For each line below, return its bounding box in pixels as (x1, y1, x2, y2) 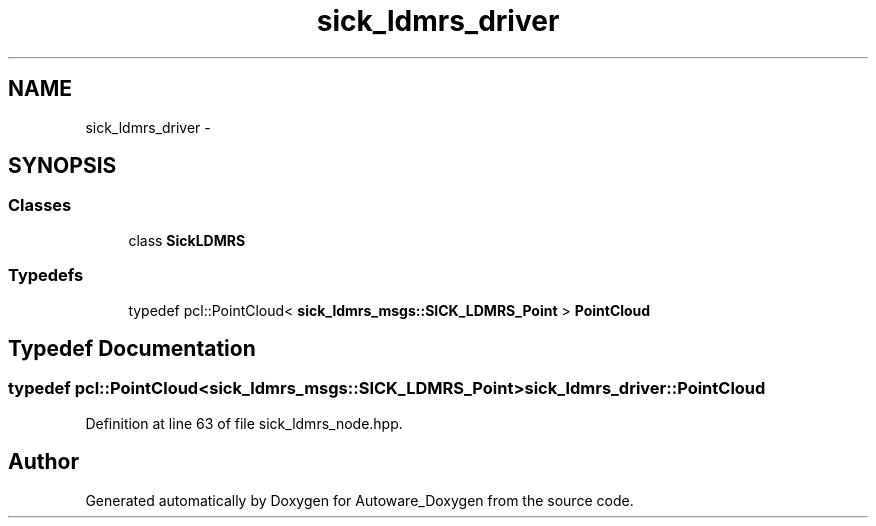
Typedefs (8, 265, 84, 286)
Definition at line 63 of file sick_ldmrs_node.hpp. (85, 414, 403, 432)
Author (8, 449, 79, 475)
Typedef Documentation (8, 335, 256, 361)
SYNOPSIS (8, 153, 117, 179)
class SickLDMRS (128, 231, 246, 249)
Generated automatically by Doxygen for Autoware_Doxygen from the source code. (85, 491, 634, 509)
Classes (8, 195, 72, 216)
